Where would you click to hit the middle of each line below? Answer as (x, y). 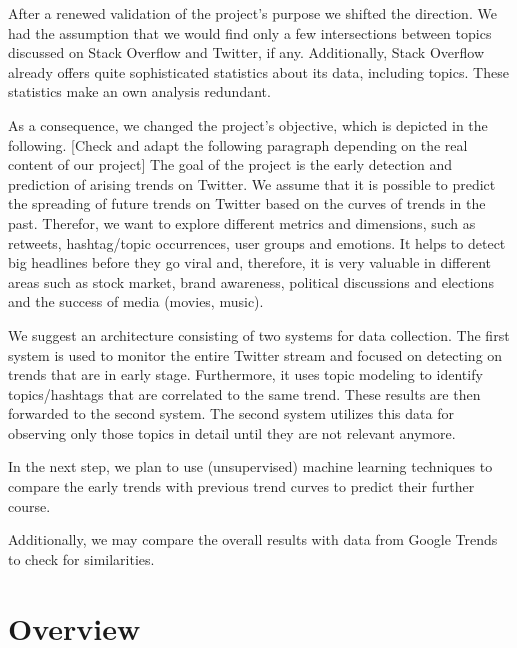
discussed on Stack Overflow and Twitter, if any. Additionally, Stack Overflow (246, 52)
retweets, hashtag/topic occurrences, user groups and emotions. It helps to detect (257, 242)
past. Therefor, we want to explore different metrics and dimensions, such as (242, 222)
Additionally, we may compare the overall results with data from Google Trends (253, 539)
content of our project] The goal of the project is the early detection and (230, 164)
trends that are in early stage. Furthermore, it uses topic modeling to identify (245, 374)
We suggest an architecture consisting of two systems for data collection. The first (259, 334)
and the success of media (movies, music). (136, 301)
